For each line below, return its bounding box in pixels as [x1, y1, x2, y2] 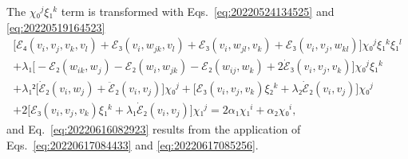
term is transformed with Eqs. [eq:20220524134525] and [61, 3, 335, 19]
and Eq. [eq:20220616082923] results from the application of [6, 120, 301, 137]
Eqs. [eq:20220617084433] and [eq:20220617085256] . [6, 136, 259, 153]
